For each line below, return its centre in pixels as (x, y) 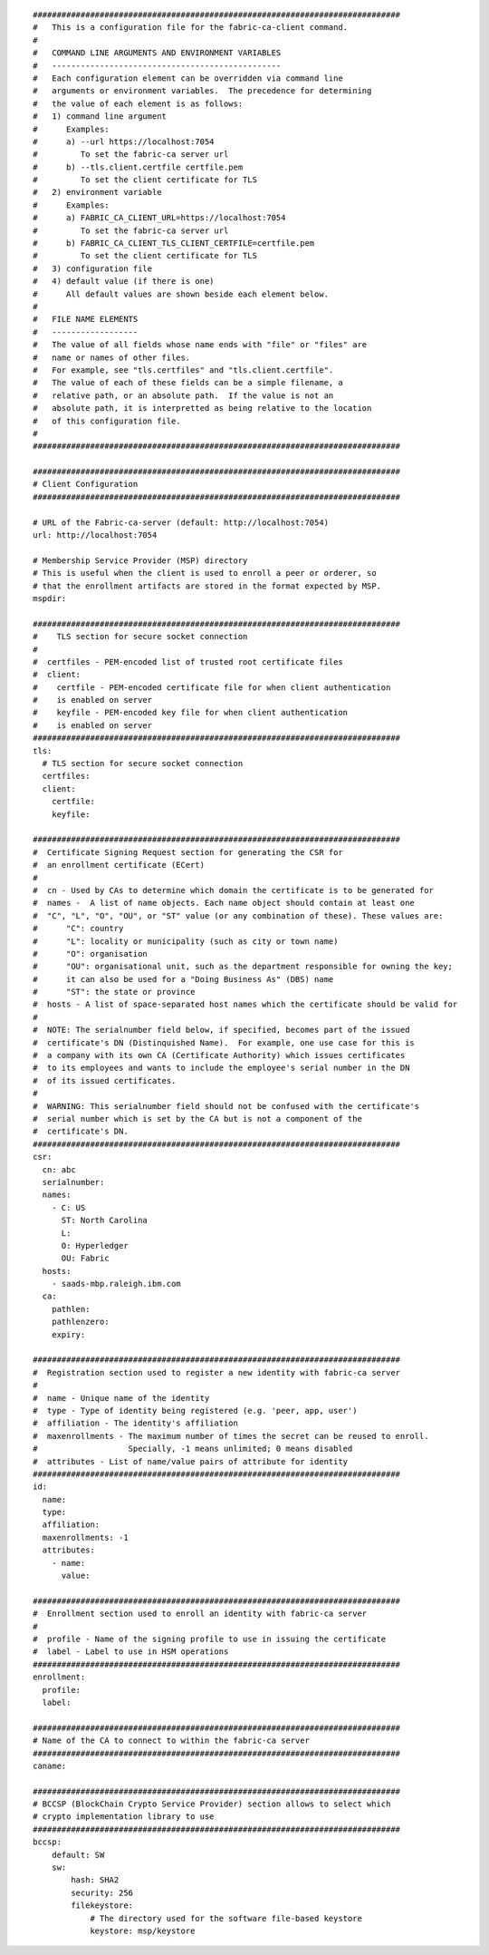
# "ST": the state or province (114, 992)
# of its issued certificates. (105, 1080)
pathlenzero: (80, 1322)
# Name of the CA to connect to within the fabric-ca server (171, 1741)
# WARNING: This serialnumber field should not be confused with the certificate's (226, 1106)
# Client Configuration (86, 484)
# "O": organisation (91, 953)
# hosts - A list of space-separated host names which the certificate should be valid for (245, 1005)
